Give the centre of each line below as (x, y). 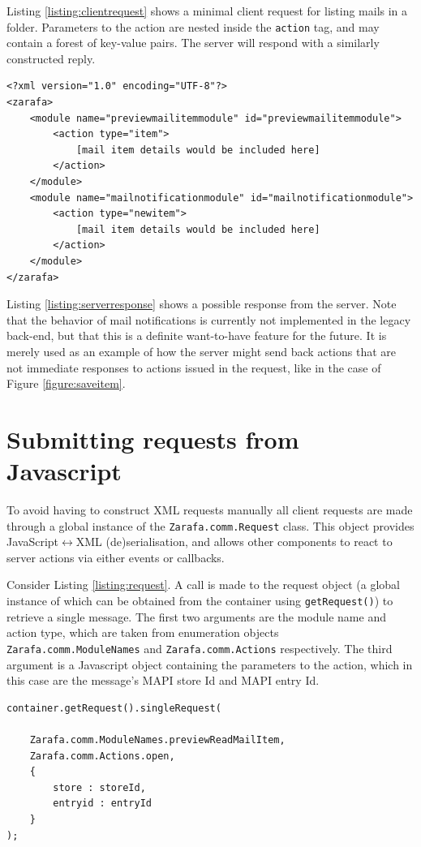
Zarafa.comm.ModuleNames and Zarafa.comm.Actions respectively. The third (200, 648)
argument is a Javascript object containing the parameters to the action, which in (210, 664)
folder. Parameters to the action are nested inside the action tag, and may (193, 26)
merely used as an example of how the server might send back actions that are (201, 351)
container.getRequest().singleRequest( (114, 708)
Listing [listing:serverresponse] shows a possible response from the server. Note (202, 304)
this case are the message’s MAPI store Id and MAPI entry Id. (163, 680)
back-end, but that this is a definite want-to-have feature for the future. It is (197, 335)
